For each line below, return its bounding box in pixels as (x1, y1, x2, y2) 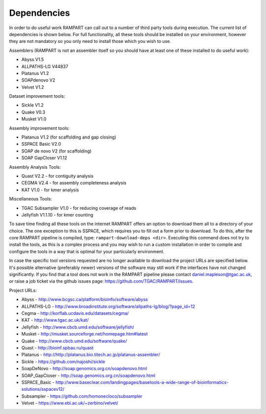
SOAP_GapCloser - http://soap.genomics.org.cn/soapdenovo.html (21, 373, 156, 378)
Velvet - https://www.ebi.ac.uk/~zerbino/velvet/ (21, 400, 118, 406)
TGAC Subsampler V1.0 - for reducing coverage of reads (21, 205, 136, 211)
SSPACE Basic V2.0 (21, 141, 62, 147)
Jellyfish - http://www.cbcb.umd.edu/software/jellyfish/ (21, 324, 134, 330)
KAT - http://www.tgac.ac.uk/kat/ (21, 317, 89, 323)
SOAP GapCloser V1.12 (21, 155, 67, 161)
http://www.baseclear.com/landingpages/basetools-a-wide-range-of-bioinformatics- (55, 379, 229, 385)
